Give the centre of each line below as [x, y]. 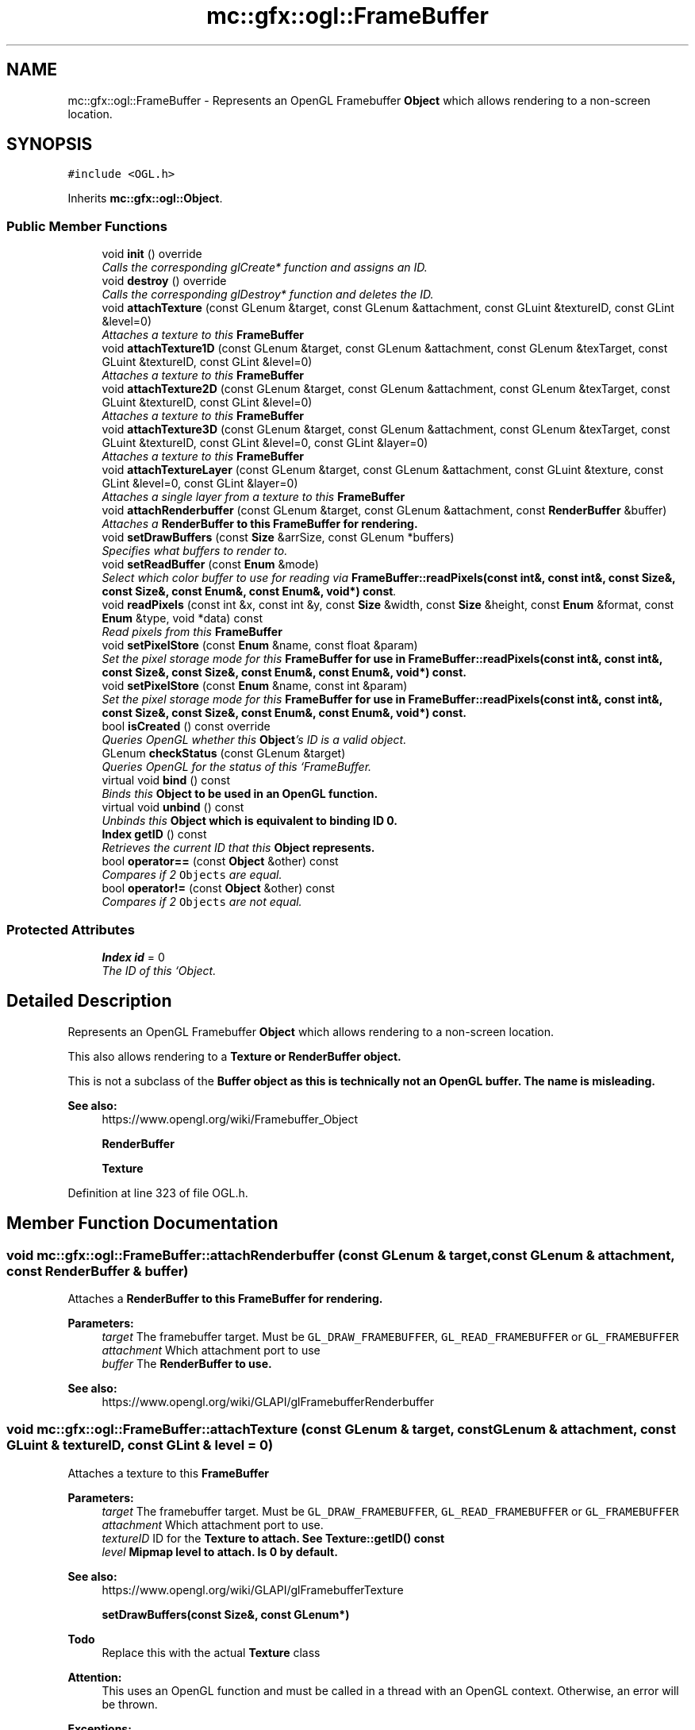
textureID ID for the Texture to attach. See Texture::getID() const [273, 1538]
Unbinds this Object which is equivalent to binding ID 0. [250, 821]
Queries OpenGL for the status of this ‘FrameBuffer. [237, 767]
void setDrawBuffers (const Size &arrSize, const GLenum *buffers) [278, 537]
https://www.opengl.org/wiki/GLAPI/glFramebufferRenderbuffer [268, 1402]
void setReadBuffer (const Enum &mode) [210, 564]
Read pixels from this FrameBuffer [192, 632]
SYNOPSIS [50, 144]
